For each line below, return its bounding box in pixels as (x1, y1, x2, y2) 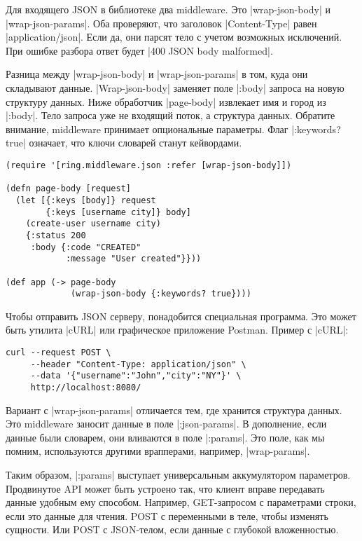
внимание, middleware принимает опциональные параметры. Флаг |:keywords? (6, 121, 341, 136)
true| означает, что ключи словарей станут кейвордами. (6, 135, 242, 150)
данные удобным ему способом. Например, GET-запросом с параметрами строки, (6, 495, 356, 509)
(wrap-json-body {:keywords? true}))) (71, 289, 251, 299)
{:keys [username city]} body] (46, 207, 191, 217)
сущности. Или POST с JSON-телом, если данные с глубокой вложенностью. (6, 522, 339, 537)
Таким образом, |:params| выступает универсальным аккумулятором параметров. (6, 467, 351, 481)
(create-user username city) (25, 219, 161, 229)
